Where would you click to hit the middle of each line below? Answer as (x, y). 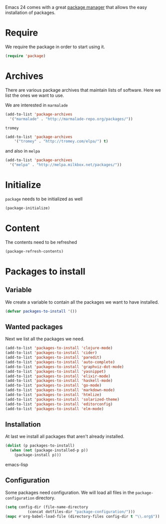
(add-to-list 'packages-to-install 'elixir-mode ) (58, 376)
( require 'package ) (25, 56)
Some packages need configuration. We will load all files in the (70, 492)
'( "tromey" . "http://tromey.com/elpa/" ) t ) (61, 142)
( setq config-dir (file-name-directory (47, 507)
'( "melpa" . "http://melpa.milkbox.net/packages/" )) (66, 165)
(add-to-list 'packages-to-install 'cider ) (51, 353)
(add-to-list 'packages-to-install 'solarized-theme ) (62, 399)
